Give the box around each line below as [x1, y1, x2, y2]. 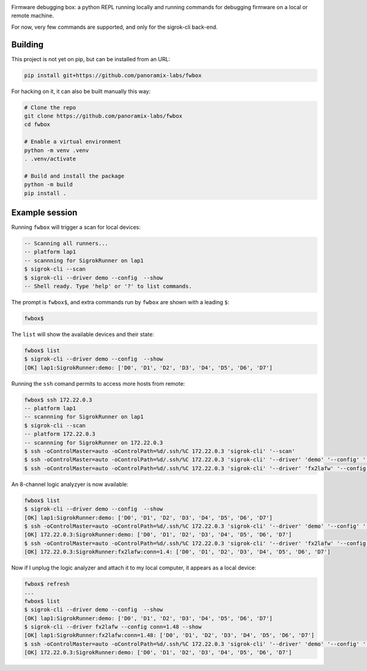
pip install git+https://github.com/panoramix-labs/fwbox [24, 72, 202, 79]
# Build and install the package [24, 172, 125, 179]
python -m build [24, 181, 73, 188]
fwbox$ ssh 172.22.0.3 [24, 396, 92, 403]
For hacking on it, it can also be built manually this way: [11, 88, 151, 95]
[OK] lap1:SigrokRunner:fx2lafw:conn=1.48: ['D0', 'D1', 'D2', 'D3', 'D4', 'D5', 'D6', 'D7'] [24, 632, 315, 639]
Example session [11, 207, 78, 217]
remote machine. [11, 12, 54, 20]
